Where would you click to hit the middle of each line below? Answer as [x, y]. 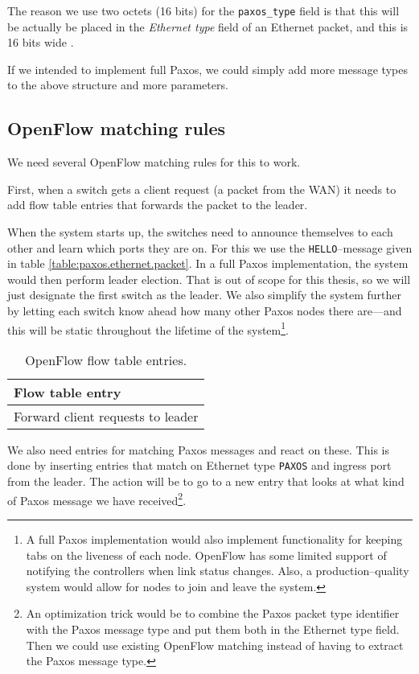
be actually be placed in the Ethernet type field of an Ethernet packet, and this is [208, 26]
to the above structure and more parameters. [118, 85]
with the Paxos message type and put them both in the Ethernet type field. [213, 629]
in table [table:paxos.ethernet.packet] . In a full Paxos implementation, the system [208, 263]
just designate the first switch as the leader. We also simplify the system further [205, 295]
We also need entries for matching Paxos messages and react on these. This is [198, 449]
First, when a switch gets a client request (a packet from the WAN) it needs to [202, 189]
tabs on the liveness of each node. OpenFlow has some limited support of [206, 555]
